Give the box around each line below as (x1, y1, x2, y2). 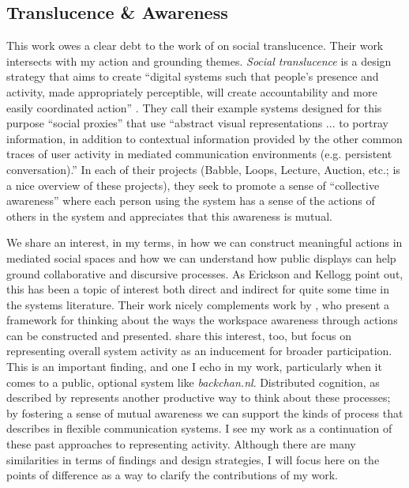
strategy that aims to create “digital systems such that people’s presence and (6, 68, 379, 85)
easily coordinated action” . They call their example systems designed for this (6, 99, 382, 115)
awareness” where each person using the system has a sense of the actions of (6, 192, 375, 209)
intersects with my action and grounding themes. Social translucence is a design (6, 52, 392, 69)
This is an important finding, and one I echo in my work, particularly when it (6, 358, 382, 375)
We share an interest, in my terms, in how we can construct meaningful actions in (6, 234, 403, 251)
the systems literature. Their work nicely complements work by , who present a (6, 296, 390, 312)
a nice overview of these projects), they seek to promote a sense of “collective (6, 176, 380, 193)
